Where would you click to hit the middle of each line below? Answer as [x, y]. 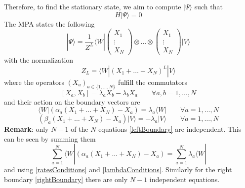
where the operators [34, 82]
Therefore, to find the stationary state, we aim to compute [93, 6]
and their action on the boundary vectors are [72, 101]
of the [80, 129]
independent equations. [184, 179]
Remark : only [26, 129]
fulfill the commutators [153, 82]
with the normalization [39, 60]
